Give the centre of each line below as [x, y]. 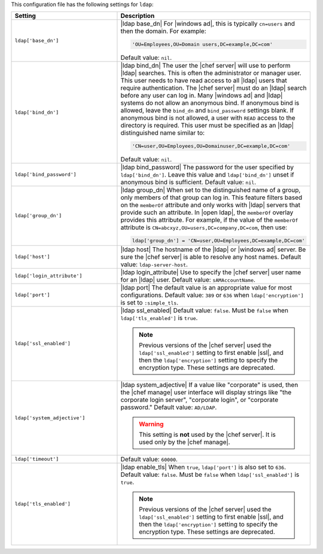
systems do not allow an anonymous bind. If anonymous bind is [210, 103]
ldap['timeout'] [37, 459]
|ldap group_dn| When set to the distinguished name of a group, [211, 190]
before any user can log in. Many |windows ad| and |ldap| [202, 96]
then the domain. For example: [163, 31]
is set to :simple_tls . [150, 302]
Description [138, 16]
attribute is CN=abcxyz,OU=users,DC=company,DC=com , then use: [204, 227]
